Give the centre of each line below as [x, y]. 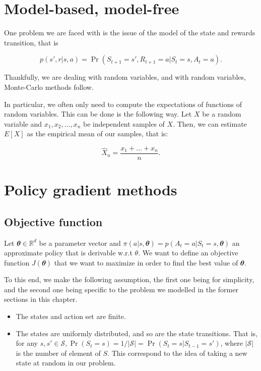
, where [232, 343]
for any [27, 343]
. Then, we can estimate [210, 123]
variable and [23, 123]
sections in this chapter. [41, 299]
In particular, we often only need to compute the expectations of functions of [123, 104]
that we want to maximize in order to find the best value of [146, 262]
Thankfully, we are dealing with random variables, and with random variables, [125, 77]
